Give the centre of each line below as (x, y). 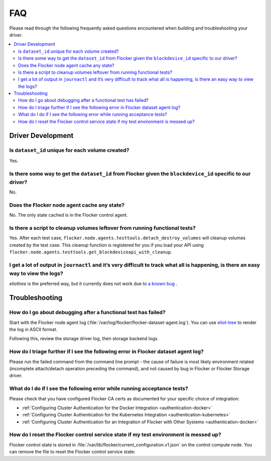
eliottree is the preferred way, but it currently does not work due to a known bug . (93, 283)
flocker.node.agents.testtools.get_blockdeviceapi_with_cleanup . (91, 252)
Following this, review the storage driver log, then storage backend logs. (84, 339)
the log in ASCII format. (33, 330)
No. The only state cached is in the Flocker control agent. (69, 215)
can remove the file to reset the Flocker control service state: (72, 452)
